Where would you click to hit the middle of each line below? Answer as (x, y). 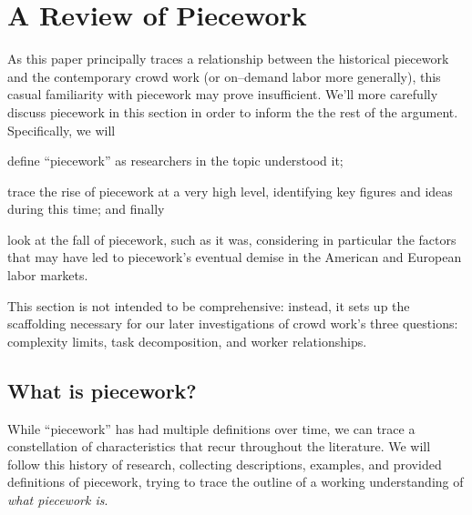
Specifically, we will (62, 130)
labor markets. (48, 275)
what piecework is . (58, 500)
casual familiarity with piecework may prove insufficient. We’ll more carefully (223, 94)
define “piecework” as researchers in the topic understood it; (175, 161)
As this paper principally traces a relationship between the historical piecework (228, 59)
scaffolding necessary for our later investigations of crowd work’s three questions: (233, 323)
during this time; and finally (86, 209)
